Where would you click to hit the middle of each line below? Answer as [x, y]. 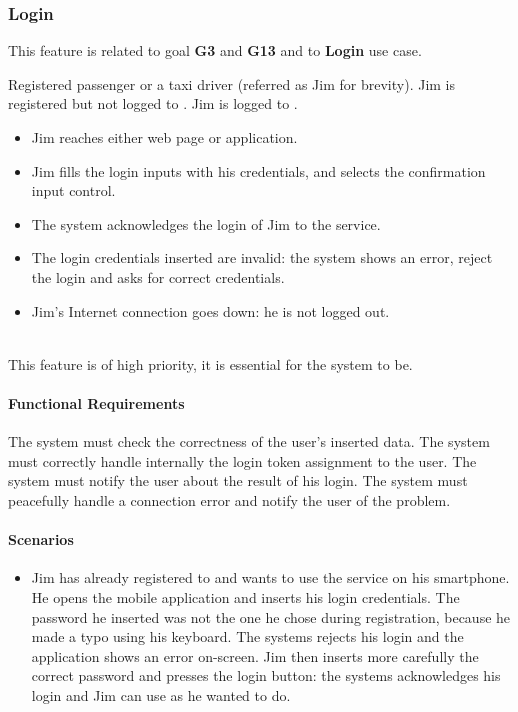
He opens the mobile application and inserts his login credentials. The [245, 596]
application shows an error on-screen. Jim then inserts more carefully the [255, 655]
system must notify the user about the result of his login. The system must [238, 480]
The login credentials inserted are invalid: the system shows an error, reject [262, 257]
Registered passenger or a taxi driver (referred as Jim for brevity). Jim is [232, 83]
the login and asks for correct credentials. [158, 276]
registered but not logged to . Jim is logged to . [153, 103]
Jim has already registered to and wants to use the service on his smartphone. [270, 577]
